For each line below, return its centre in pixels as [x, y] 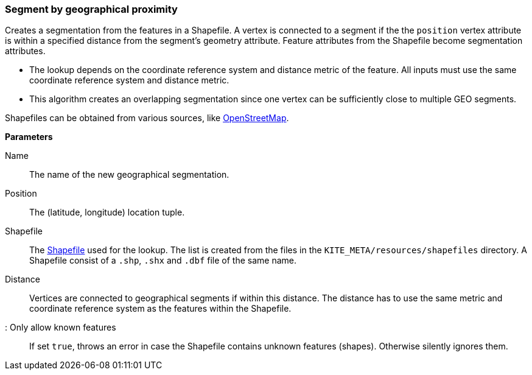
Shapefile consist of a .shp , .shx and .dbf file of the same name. [163, 261]
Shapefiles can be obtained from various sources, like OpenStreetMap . [147, 118]
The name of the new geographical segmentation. [129, 175]
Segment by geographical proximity [91, 9]
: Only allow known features [61, 328]
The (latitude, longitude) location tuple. [107, 212]
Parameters [29, 137]
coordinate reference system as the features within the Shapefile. [160, 309]
